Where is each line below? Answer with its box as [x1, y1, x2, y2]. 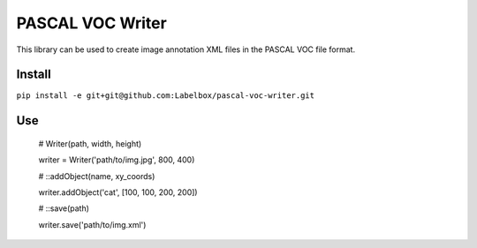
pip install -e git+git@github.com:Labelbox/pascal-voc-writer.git [16, 91, 315, 101]
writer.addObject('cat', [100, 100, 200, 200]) [38, 187, 198, 198]
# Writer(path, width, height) [38, 138, 142, 149]
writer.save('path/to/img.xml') [38, 219, 147, 229]
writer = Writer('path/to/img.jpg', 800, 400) [38, 154, 195, 165]
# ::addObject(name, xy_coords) [38, 170, 155, 181]
